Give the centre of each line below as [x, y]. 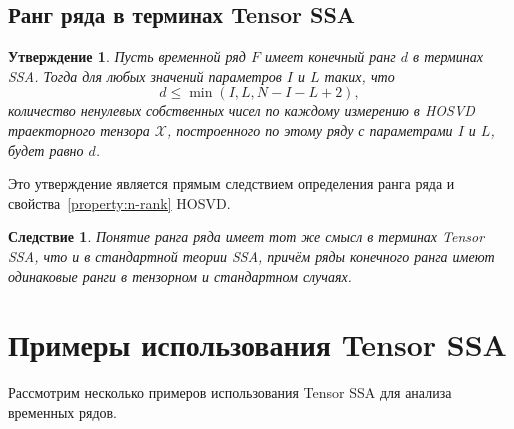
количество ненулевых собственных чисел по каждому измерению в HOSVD [241, 110]
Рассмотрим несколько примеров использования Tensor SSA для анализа [230, 392]
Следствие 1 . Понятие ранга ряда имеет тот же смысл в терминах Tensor [246, 236]
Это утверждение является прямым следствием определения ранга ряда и [231, 183]
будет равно [46, 149]
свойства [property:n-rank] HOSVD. [119, 202]
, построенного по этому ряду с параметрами [309, 129]
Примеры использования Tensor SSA [257, 344]
